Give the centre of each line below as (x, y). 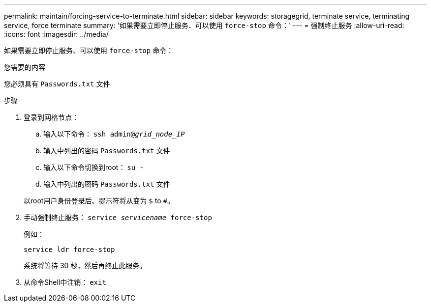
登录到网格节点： (51, 117)
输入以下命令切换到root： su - (94, 167)
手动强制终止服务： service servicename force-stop (118, 217)
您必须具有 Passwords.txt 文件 (57, 84)
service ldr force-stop (69, 250)
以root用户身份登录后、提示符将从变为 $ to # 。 (99, 201)
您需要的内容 (25, 67)
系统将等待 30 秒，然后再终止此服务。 (85, 265)
